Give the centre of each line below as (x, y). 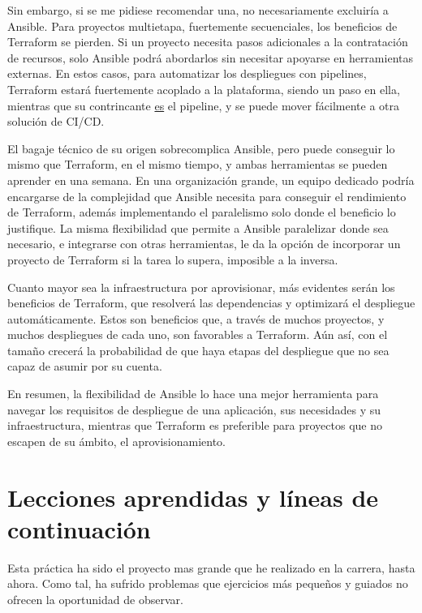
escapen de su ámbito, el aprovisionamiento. (116, 441)
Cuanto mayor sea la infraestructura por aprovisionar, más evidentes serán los (201, 287)
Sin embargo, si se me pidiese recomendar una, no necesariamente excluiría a (198, 10)
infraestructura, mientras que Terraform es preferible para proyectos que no (195, 425)
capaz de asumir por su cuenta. (85, 366)
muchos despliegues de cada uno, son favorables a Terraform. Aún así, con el (198, 334)
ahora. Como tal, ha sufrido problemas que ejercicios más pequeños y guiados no (208, 583)
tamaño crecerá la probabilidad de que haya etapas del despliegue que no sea (198, 350)
